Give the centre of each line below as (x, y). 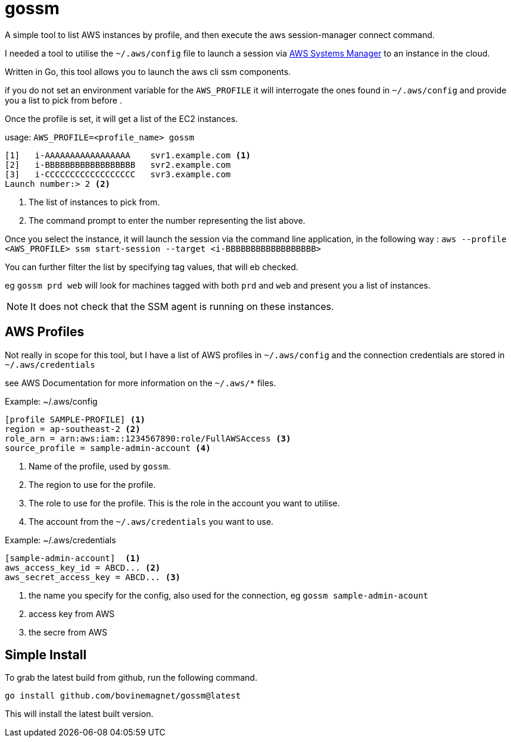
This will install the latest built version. (79, 714)
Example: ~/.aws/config (51, 401)
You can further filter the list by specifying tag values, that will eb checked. (152, 267)
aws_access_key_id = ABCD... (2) (83, 567)
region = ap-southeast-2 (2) (73, 429)
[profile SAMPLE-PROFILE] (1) (75, 419)
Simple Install (46, 655)
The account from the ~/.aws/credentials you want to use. (151, 521)
